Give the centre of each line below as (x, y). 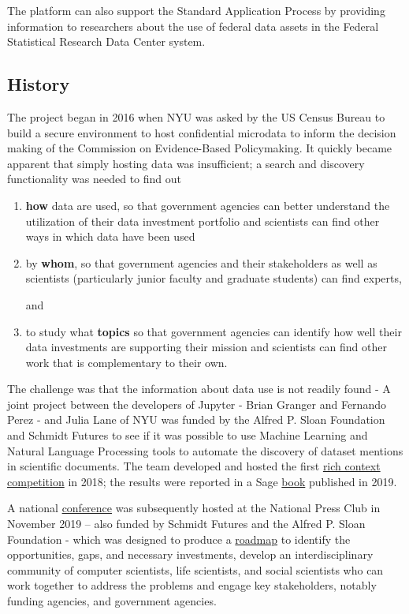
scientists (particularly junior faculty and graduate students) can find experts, (214, 278)
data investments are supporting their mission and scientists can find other (206, 347)
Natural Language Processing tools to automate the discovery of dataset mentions (205, 450)
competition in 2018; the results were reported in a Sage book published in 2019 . (202, 481)
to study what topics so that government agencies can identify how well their (214, 331)
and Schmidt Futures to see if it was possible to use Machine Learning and (188, 435)
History (39, 84)
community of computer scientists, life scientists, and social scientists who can (195, 569)
